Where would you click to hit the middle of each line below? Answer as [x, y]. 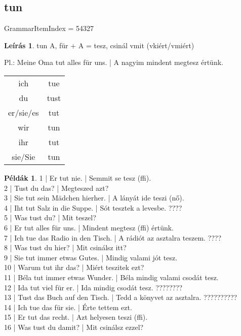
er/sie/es [24, 112]
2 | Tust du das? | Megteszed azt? [56, 188]
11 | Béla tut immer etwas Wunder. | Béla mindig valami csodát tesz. [111, 277]
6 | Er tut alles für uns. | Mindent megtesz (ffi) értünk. [89, 227]
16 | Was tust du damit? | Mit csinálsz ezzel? [74, 327]
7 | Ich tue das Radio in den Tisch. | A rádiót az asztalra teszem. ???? [113, 237]
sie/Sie [24, 156]
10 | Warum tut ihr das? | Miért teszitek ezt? [74, 267]
